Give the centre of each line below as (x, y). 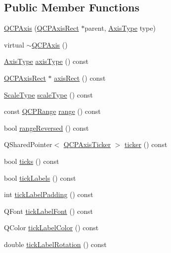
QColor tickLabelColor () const (51, 228)
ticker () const (146, 144)
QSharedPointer (28, 144)
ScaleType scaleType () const (48, 94)
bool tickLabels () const (40, 177)
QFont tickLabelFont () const (48, 211)
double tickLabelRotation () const (55, 244)
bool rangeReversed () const (46, 127)
